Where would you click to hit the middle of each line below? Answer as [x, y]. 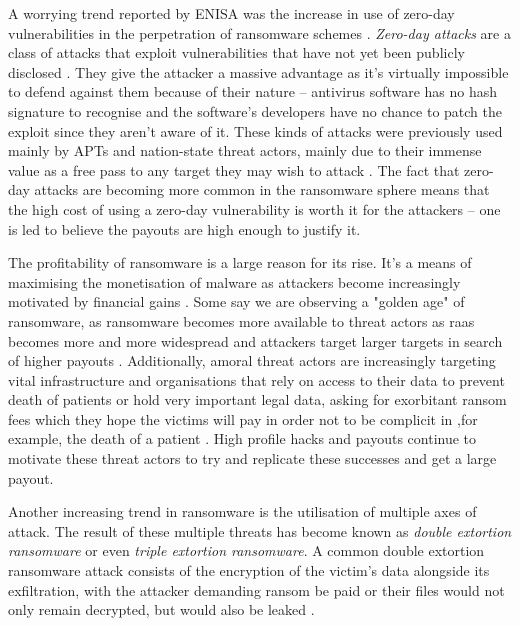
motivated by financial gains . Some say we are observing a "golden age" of [236, 301]
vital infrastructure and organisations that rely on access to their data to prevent [256, 379]
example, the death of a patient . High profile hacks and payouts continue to [242, 438]
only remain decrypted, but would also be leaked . [161, 609]
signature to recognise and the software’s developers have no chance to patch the [255, 110]
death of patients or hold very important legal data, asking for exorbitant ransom [257, 399]
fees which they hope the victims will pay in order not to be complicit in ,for [243, 418]
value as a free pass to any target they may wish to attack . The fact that [234, 169]
